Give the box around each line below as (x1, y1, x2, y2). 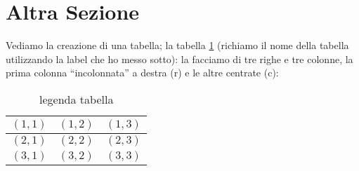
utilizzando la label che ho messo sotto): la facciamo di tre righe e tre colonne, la (6, 51, 353, 66)
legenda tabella (39, 90, 114, 107)
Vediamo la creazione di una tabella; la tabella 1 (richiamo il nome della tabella (6, 38, 349, 53)
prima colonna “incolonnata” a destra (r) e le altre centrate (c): (6, 65, 279, 80)
